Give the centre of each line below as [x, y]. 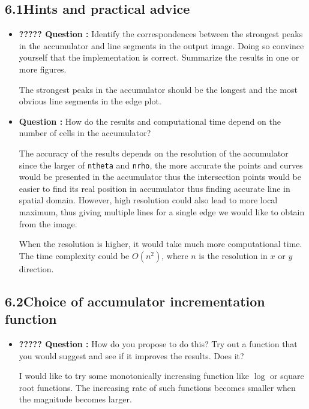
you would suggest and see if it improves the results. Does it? [131, 355]
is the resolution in [233, 255]
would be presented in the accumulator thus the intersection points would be [160, 177]
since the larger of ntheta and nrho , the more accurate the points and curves [161, 165]
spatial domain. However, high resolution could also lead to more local [148, 200]
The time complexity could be [74, 255]
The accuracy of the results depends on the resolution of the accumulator [154, 153]
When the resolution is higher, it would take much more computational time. [160, 244]
